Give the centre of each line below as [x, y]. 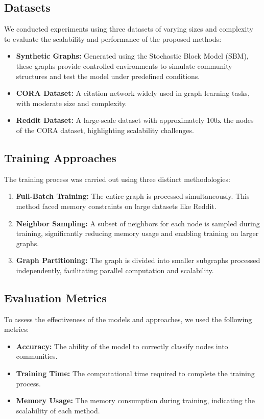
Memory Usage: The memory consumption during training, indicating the [135, 400]
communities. [37, 356]
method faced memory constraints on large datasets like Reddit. [116, 206]
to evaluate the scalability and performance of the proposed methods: [113, 38]
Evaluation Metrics [55, 297]
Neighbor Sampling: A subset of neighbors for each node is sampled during [138, 223]
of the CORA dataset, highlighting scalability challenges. [105, 130]
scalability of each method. [58, 410]
